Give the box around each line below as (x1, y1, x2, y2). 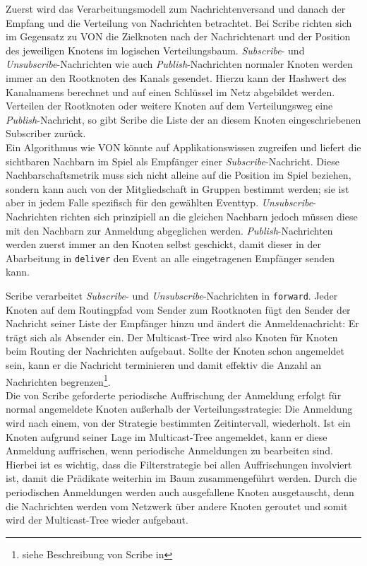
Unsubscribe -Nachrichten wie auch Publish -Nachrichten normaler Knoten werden (6, 57, 353, 71)
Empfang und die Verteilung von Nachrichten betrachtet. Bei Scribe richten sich (6, 15, 352, 30)
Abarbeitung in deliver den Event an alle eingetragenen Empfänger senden (6, 250, 335, 265)
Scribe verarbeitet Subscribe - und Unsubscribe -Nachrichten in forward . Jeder (6, 288, 338, 302)
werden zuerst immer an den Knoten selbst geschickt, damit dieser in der (6, 237, 321, 252)
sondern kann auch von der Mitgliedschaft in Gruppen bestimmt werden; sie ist (6, 181, 349, 196)
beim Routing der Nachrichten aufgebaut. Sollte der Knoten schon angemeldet (6, 343, 344, 358)
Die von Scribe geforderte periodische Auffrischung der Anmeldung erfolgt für (6, 387, 342, 402)
